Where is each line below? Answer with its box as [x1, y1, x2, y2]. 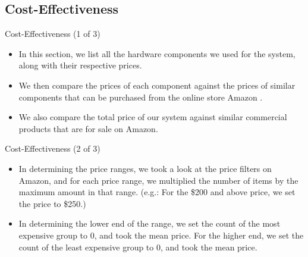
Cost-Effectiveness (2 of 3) [5, 142, 100, 155]
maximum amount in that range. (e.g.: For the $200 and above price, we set [18, 186, 296, 198]
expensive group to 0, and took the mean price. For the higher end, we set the [18, 228, 304, 241]
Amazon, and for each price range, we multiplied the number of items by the [18, 174, 298, 186]
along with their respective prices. [18, 59, 142, 71]
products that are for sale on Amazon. [18, 122, 158, 134]
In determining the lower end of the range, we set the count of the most [18, 217, 281, 230]
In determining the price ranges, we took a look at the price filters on [18, 162, 272, 174]
